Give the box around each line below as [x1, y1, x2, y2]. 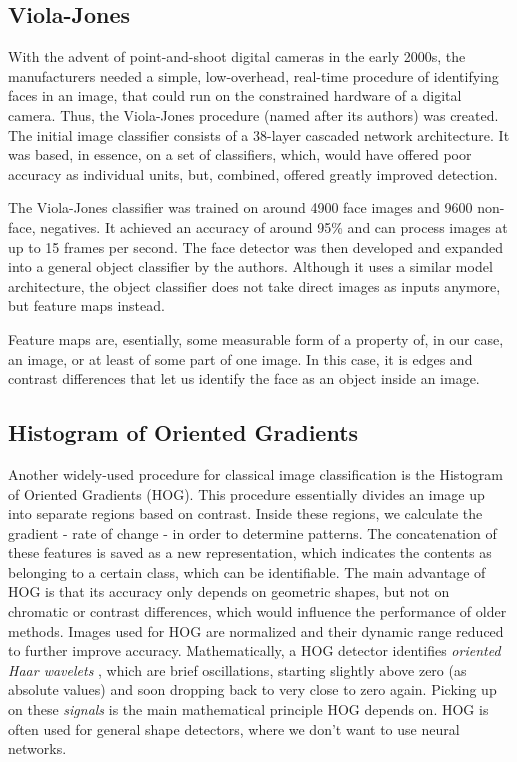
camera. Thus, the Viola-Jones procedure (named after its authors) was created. [8, 104, 499, 125]
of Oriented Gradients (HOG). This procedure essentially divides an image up [8, 483, 485, 504]
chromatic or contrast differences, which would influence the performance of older [8, 601, 507, 622]
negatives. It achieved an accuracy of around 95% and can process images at [40, 216, 508, 237]
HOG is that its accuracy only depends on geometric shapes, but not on [8, 581, 450, 602]
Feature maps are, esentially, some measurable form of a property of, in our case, [8, 328, 504, 349]
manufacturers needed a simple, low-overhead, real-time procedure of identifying [8, 65, 499, 86]
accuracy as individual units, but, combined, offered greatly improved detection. [8, 163, 498, 184]
